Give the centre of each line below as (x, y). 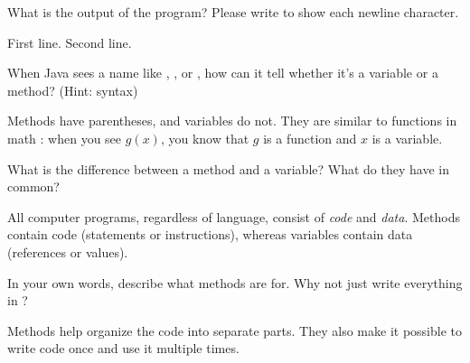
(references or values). (68, 251)
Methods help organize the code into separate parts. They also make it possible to (235, 330)
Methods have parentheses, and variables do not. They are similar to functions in (232, 121)
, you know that (205, 138)
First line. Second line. (70, 42)
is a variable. (407, 138)
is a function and (310, 138)
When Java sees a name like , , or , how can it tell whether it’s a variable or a (223, 73)
